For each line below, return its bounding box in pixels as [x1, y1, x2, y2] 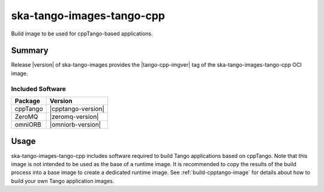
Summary [11, 46, 49, 56]
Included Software [11, 85, 66, 93]
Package [14, 97, 40, 105]
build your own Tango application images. [11, 177, 115, 184]
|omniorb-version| [49, 120, 101, 128]
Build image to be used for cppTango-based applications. [11, 30, 153, 37]
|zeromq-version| [49, 112, 99, 121]
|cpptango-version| [49, 104, 104, 113]
